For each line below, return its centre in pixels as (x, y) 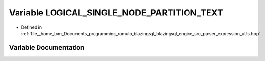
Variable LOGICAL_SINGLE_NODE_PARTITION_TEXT (116, 13)
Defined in (32, 27)
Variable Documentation (47, 48)
